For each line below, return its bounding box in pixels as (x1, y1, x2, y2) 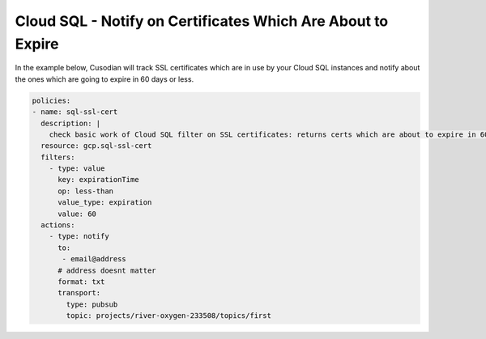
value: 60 (58, 209, 97, 218)
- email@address (62, 255, 127, 264)
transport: (58, 288, 101, 298)
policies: (32, 95, 71, 105)
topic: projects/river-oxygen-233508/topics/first (66, 311, 271, 320)
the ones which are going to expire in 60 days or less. (15, 74, 194, 84)
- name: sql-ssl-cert (32, 108, 118, 117)
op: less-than (58, 186, 113, 196)
